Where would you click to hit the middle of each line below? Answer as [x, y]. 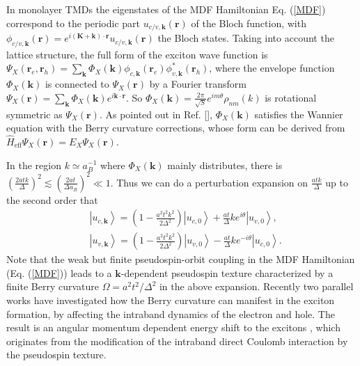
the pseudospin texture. [56, 355]
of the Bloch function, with [249, 23]
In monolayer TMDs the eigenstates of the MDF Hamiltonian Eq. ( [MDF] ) [166, 9]
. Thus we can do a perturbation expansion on [209, 182]
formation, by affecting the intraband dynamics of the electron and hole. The [171, 313]
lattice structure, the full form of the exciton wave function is [137, 54]
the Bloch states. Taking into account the [246, 38]
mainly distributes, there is [225, 165]
